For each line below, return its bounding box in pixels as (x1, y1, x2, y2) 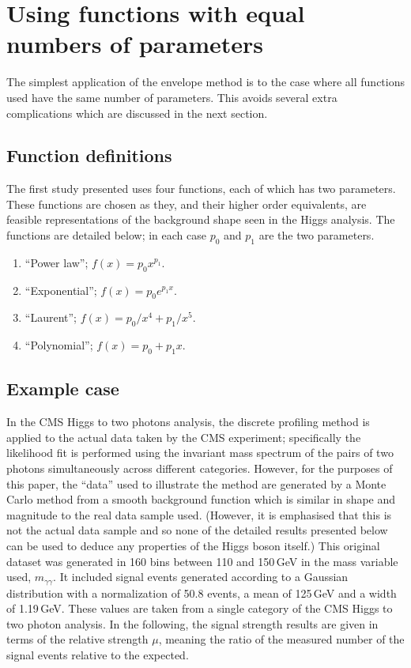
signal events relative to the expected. (6, 647, 189, 663)
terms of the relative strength (6, 631, 149, 647)
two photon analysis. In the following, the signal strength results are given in (6, 615, 379, 632)
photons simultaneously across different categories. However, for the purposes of (6, 460, 393, 477)
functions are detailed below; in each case (6, 227, 206, 243)
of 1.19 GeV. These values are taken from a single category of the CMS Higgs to (6, 600, 393, 617)
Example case (6, 376, 119, 401)
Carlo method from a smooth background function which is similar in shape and (6, 491, 396, 508)
